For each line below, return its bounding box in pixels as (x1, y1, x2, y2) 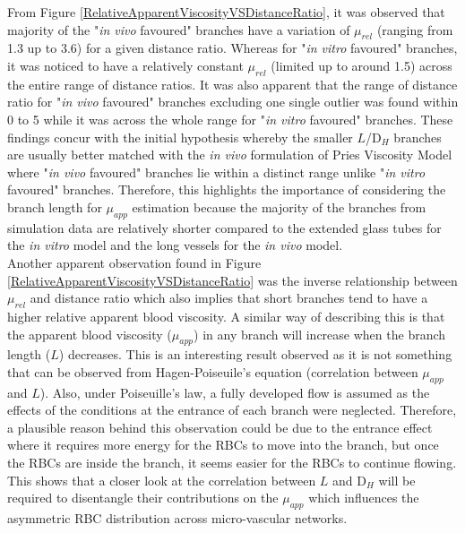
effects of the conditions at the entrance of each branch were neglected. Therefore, (7, 400, 457, 419)
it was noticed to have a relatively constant (7, 56, 244, 74)
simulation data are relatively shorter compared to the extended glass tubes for (7, 218, 442, 236)
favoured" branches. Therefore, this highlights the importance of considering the (7, 180, 446, 199)
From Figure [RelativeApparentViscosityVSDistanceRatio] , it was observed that (7, 3, 445, 21)
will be (378, 470, 416, 489)
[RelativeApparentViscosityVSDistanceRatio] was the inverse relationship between (7, 271, 458, 289)
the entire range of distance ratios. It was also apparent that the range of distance (7, 74, 458, 93)
